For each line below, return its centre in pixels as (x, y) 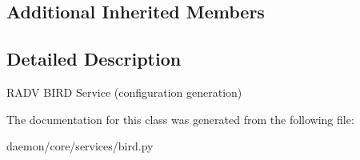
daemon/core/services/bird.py (80, 146)
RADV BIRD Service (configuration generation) (124, 92)
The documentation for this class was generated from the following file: (180, 119)
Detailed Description (94, 59)
